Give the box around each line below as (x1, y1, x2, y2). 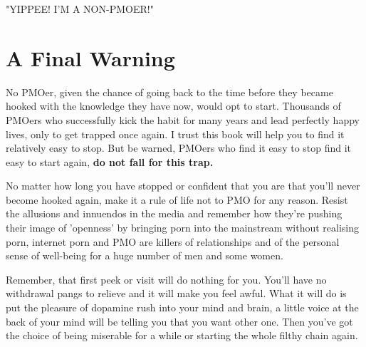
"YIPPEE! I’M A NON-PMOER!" (6, 1, 154, 16)
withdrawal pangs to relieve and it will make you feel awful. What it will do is (6, 286, 347, 301)
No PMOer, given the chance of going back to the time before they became (6, 84, 333, 99)
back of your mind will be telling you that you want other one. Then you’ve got (6, 314, 353, 328)
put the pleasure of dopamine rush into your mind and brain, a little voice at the (6, 300, 359, 315)
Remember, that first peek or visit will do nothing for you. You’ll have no (6, 271, 327, 286)
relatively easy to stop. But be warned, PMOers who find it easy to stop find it (6, 140, 352, 155)
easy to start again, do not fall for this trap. (6, 154, 214, 169)
